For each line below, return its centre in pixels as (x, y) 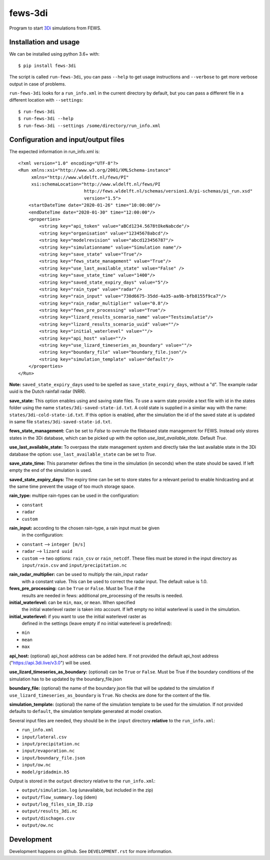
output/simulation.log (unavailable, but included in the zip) (87, 790)
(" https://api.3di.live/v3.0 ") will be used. (50, 663)
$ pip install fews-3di (47, 66)
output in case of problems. (38, 84)
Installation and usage (44, 42)
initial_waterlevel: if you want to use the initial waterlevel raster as (78, 616)
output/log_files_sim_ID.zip (57, 804)
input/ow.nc (36, 765)
